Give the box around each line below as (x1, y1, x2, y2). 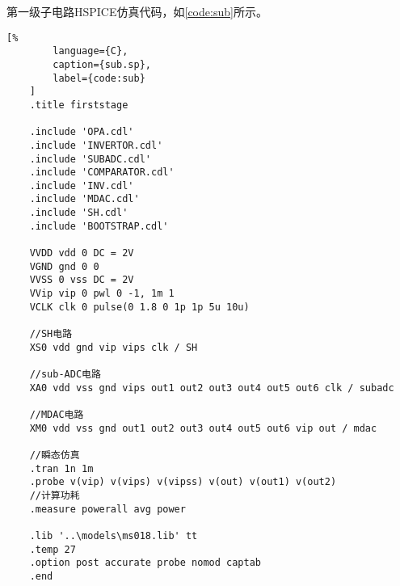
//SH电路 (29, 328, 73, 340)
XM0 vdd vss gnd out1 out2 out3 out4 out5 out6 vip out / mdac (29, 422, 377, 434)
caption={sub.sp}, (53, 58, 151, 70)
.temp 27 (29, 543, 76, 555)
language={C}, (53, 45, 128, 57)
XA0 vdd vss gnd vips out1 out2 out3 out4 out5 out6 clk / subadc (29, 382, 394, 394)
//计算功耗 (29, 489, 80, 501)
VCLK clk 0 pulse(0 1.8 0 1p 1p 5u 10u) (29, 301, 250, 313)
